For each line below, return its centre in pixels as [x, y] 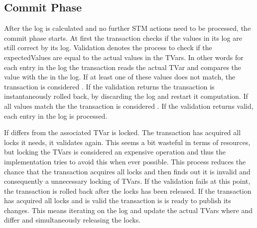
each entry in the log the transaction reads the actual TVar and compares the [123, 67]
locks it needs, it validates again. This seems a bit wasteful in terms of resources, [127, 142]
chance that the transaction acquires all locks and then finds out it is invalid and [127, 171]
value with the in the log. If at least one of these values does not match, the [120, 77]
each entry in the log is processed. [56, 115]
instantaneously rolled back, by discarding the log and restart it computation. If [126, 96]
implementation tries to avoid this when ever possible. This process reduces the [125, 161]
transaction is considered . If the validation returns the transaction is [109, 86]
